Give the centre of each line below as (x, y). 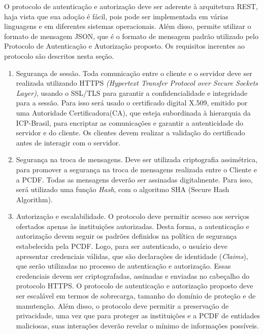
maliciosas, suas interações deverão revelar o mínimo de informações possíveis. (137, 325)
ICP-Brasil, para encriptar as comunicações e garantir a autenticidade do (130, 122)
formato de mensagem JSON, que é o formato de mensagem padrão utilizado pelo (131, 36)
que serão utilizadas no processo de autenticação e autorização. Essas (123, 266)
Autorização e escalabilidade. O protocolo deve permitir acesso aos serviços (133, 216)
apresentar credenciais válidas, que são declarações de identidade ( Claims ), (132, 256)
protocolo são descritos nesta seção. (59, 55)
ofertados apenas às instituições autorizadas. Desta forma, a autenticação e (133, 226)
